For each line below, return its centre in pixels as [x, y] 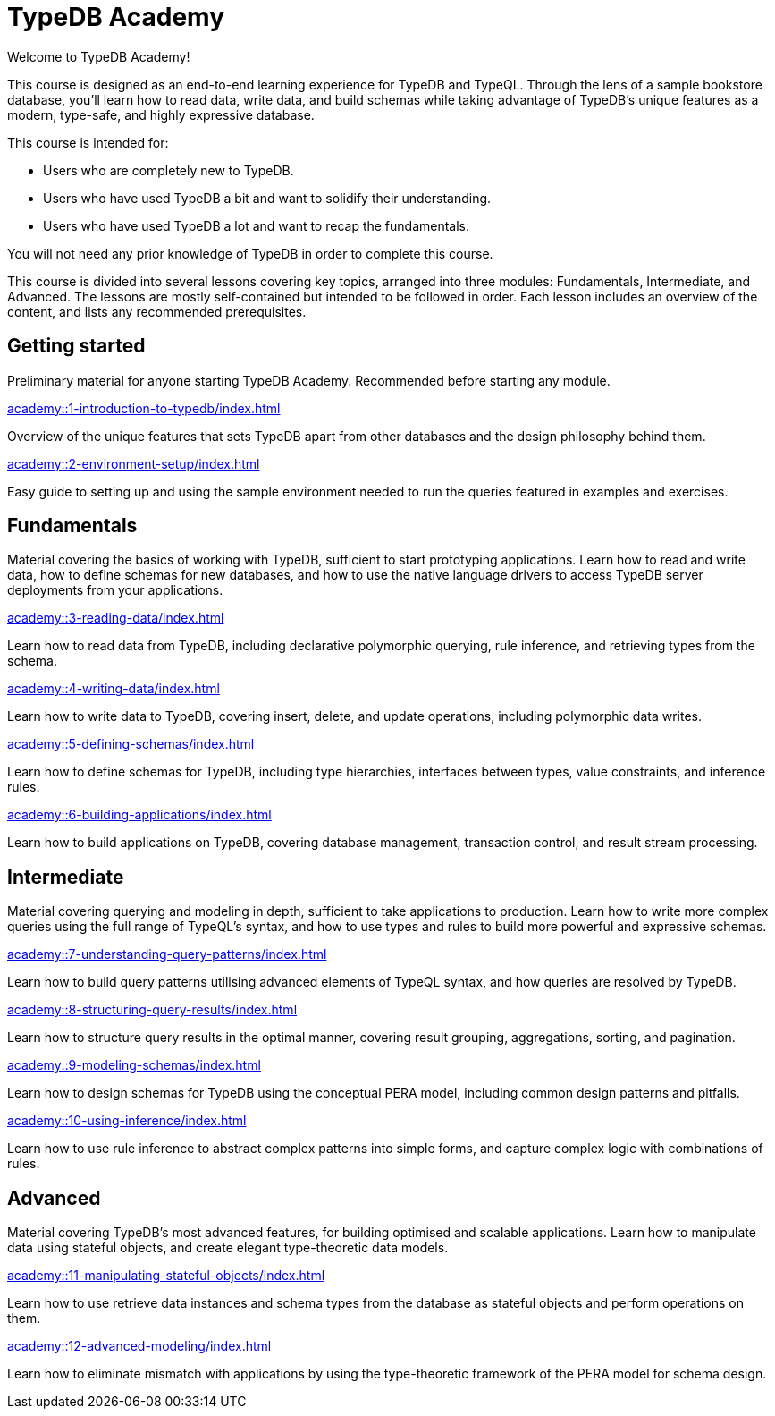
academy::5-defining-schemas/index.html [131, 744]
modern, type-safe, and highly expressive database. [161, 114]
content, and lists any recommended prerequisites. [157, 311]
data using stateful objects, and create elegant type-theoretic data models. [228, 1248]
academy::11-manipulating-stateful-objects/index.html [166, 1276]
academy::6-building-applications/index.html [139, 815]
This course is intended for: [88, 142]
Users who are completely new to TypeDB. [168, 170]
